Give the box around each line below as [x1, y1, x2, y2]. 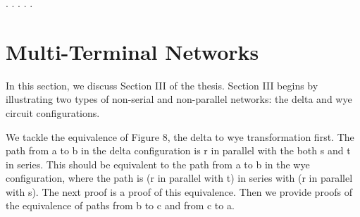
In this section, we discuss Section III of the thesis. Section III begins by [6, 77, 318, 92]
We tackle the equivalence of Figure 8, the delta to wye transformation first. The [6, 129, 354, 144]
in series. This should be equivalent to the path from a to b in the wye [6, 156, 310, 171]
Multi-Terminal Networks [6, 37, 259, 66]
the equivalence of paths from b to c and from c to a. [6, 198, 235, 213]
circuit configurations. [6, 105, 100, 120]
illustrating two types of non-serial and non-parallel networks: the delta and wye [6, 92, 352, 106]
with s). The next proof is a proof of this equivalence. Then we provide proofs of [6, 184, 353, 199]
